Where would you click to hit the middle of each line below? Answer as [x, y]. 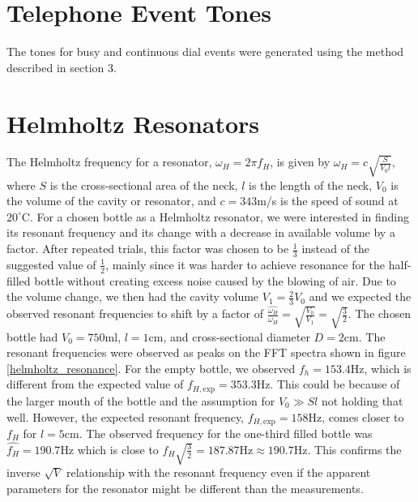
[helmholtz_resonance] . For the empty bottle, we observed [151, 368]
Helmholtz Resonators [133, 123]
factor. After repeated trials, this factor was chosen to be [148, 249]
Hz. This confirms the [348, 449]
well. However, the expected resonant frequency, [126, 416]
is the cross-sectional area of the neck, [144, 184]
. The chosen [380, 313]
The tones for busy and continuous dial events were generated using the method [205, 51]
